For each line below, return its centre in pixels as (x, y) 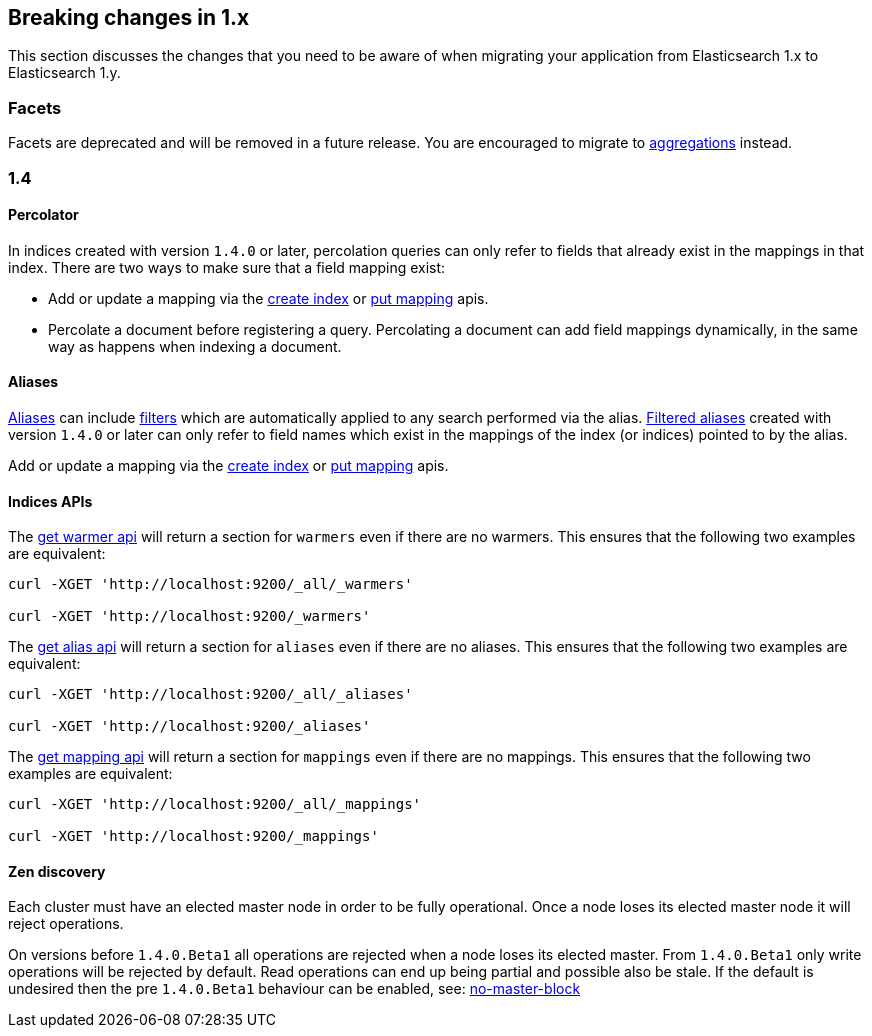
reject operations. (66, 924)
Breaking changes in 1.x (129, 17)
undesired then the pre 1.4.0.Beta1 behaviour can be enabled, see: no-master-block (294, 989)
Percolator (43, 215)
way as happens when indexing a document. (195, 346)
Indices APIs (50, 501)
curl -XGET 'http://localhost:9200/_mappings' (193, 836)
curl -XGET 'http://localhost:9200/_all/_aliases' (210, 694)
